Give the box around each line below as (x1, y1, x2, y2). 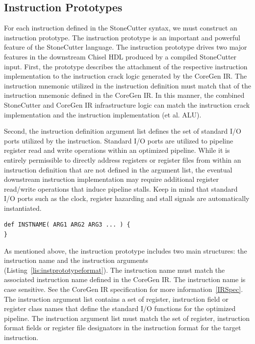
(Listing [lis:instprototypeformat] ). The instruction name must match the (4, 264, 225, 275)
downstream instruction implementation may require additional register (4, 174, 219, 184)
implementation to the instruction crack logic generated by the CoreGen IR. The (4, 71, 247, 81)
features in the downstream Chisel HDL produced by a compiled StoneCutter (4, 51, 237, 61)
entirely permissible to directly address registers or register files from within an (4, 154, 241, 165)
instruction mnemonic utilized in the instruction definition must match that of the (4, 80, 251, 90)
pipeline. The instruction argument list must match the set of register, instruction (4, 313, 250, 323)
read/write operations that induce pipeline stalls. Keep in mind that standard (4, 183, 238, 194)
